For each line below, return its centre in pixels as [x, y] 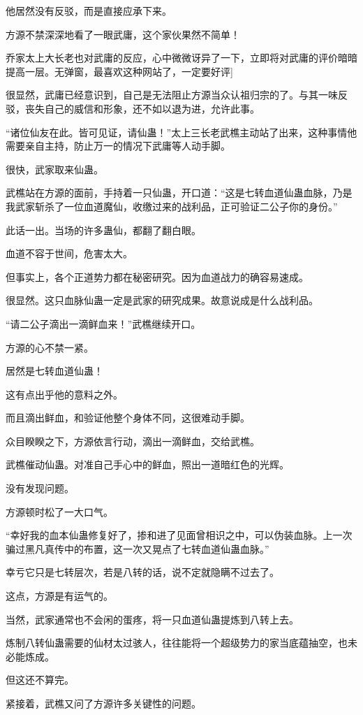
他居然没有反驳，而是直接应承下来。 [89, 10]
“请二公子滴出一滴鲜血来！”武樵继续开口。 [103, 323]
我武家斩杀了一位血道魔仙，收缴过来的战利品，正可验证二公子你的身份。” [172, 206]
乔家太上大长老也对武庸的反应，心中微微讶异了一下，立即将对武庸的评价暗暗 [181, 58]
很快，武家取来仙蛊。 [54, 169]
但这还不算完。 [40, 680]
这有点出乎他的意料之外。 [64, 394]
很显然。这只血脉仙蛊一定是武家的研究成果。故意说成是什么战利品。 [162, 300]
